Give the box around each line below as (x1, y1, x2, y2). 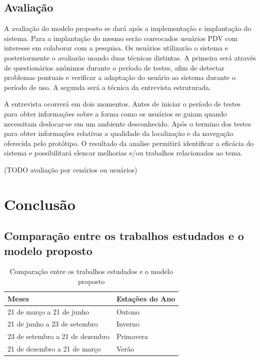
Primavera (116, 331, 148, 341)
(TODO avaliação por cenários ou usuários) (4, 164, 137, 174)
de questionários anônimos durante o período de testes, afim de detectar (4, 62, 224, 72)
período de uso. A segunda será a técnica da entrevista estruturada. (4, 81, 211, 92)
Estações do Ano (116, 293, 175, 303)
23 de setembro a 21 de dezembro (7, 331, 109, 341)
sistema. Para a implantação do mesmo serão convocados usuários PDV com (4, 32, 238, 43)
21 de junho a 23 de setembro (7, 318, 98, 329)
